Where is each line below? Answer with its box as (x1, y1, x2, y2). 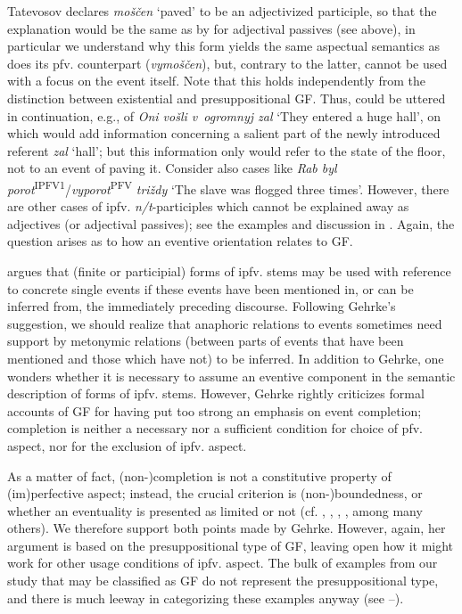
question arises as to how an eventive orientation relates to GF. (7, 232, 353, 250)
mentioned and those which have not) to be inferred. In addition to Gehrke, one (7, 348, 444, 367)
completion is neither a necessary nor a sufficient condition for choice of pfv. (7, 419, 423, 438)
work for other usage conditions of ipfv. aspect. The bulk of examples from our (7, 553, 438, 572)
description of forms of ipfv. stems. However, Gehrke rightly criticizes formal (7, 384, 425, 403)
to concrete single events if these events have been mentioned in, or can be (7, 279, 414, 298)
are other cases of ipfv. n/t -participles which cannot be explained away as (7, 197, 409, 216)
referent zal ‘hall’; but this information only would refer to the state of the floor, (7, 141, 446, 160)
